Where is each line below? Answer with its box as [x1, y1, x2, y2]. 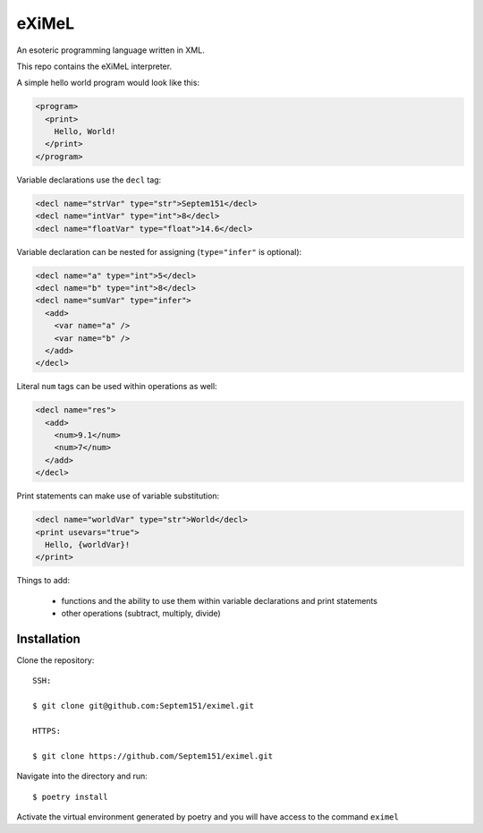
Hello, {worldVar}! [45, 540, 131, 549]
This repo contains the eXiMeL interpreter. [16, 61, 173, 72]
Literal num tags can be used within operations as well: [16, 381, 218, 392]
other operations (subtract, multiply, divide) [61, 608, 221, 619]
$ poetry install [32, 792, 108, 802]
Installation [16, 631, 80, 646]
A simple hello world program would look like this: [16, 77, 200, 89]
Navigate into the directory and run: [16, 770, 148, 782]
